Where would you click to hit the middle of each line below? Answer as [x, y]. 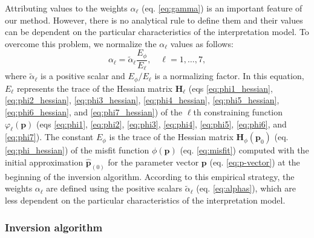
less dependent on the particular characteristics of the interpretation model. [145, 200]
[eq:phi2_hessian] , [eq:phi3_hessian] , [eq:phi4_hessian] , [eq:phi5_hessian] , [142, 100]
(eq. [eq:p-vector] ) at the [255, 162]
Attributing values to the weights [66, 8]
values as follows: [202, 43]
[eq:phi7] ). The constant [49, 137]
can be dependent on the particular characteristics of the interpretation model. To [157, 32]
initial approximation [44, 162]
